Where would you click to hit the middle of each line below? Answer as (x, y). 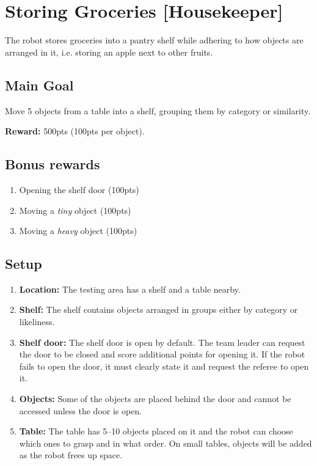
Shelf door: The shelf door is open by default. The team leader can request (162, 342)
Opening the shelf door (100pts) (79, 189)
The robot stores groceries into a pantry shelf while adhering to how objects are (154, 40)
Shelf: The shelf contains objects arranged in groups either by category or (158, 309)
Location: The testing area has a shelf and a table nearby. (130, 289)
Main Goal (39, 85)
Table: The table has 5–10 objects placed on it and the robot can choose (156, 431)
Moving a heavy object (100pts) (78, 231)
